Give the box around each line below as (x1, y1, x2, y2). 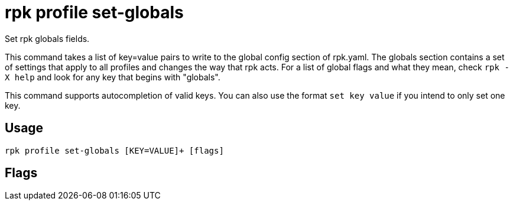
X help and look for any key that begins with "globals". (5, 71, 220, 82)
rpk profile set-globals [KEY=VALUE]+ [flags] (5, 145, 224, 155)
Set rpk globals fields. (5, 33, 90, 44)
